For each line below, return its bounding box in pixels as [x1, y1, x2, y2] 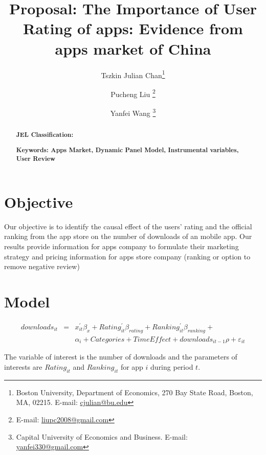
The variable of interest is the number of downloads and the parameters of [4, 351, 237, 362]
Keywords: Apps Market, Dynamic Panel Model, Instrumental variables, [16, 145, 239, 154]
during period [150, 361, 193, 372]
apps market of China [55, 38, 211, 59]
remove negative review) [4, 261, 80, 272]
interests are [4, 361, 42, 372]
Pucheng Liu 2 [110, 87, 156, 99]
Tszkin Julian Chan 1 [101, 68, 165, 80]
